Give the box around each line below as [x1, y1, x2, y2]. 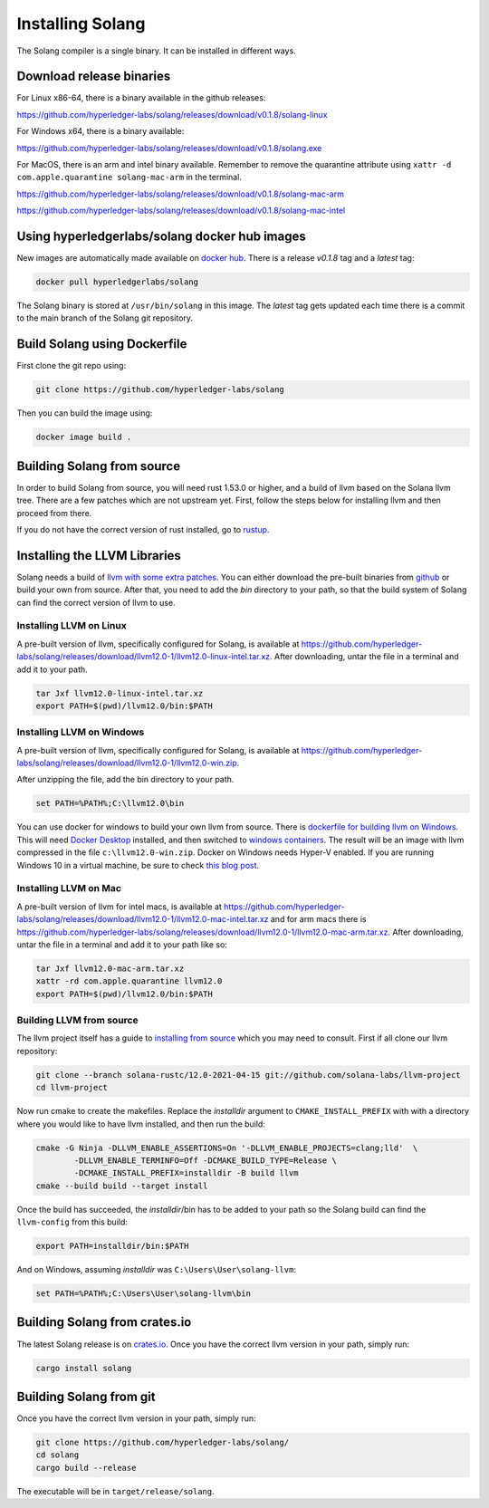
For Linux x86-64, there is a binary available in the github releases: [16, 92, 266, 103]
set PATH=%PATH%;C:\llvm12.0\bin [35, 798, 185, 809]
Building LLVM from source [16, 1014, 139, 1027]
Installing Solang [16, 14, 146, 34]
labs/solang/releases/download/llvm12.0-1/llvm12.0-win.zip [16, 757, 237, 769]
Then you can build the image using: [16, 408, 153, 418]
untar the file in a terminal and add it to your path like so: [16, 938, 228, 950]
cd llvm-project [35, 1082, 109, 1093]
